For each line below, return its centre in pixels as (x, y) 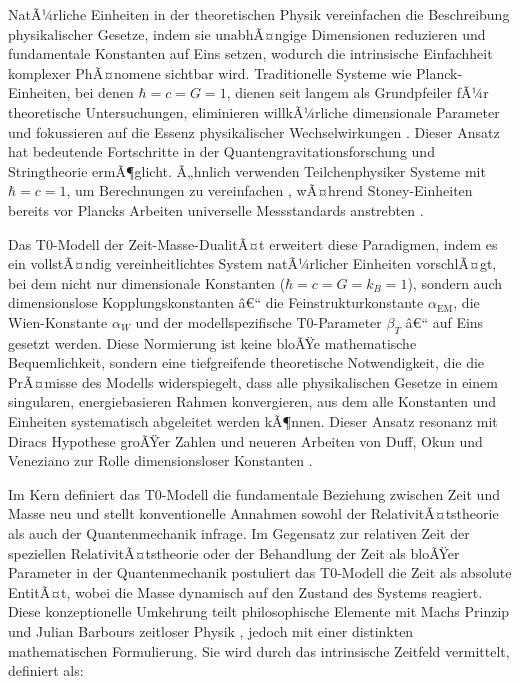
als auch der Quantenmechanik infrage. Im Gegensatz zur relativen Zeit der (239, 533)
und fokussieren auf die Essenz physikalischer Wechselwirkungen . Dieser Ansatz (254, 131)
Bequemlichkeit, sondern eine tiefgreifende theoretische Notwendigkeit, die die (246, 362)
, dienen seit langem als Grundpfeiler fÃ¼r (357, 92)
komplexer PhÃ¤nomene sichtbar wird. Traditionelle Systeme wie (210, 72)
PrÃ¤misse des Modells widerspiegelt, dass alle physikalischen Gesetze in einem (253, 381)
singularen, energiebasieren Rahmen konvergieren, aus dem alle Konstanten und (252, 401)
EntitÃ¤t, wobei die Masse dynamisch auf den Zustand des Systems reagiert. (245, 591)
